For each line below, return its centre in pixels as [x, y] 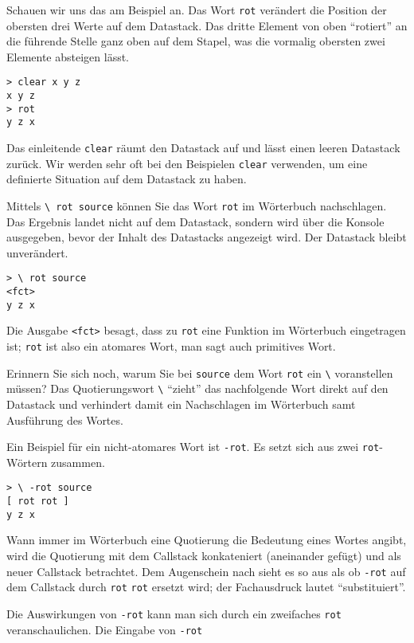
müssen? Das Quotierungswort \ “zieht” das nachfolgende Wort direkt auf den [197, 388]
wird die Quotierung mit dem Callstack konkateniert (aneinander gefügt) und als [204, 555]
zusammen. [78, 462]
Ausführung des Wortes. [65, 420]
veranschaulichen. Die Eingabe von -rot [105, 629]
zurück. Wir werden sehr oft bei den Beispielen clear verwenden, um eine [187, 163]
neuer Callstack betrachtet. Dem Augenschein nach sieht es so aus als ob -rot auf [206, 571]
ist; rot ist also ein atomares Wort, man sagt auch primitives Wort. [171, 346]
